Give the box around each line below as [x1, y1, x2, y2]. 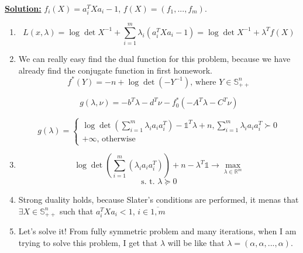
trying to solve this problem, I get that [18, 236, 158, 248]
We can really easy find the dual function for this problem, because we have [18, 53, 291, 65]
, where [190, 78, 216, 86]
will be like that [167, 236, 225, 248]
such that [59, 205, 94, 217]
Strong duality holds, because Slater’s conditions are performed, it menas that [18, 193, 299, 206]
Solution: [5, 2, 42, 14]
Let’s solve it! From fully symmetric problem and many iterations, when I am [18, 225, 297, 237]
